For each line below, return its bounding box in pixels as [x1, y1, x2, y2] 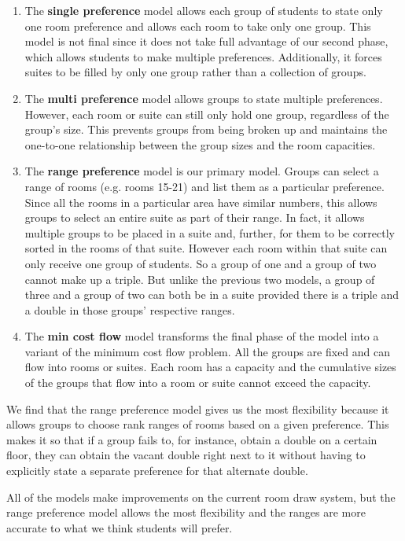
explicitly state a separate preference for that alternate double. [6, 462, 308, 479]
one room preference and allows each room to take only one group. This [24, 17, 371, 34]
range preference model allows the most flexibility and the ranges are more [6, 504, 366, 521]
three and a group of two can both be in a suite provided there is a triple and [24, 286, 399, 303]
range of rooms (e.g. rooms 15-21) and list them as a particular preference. [24, 178, 385, 194]
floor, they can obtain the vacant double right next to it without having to [6, 447, 366, 463]
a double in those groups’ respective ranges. [24, 301, 235, 318]
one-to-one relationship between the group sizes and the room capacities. [24, 136, 376, 153]
